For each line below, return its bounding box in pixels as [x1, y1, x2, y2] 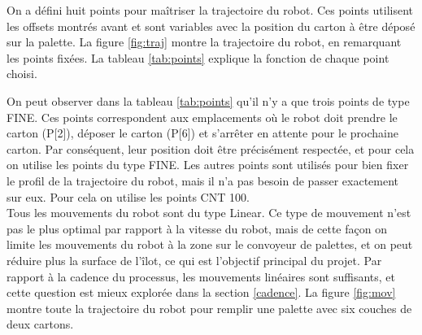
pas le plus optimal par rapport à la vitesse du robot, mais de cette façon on [7, 220, 387, 237]
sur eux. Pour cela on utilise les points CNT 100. [7, 188, 250, 205]
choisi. [7, 65, 37, 82]
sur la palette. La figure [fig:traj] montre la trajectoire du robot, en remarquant [7, 33, 402, 50]
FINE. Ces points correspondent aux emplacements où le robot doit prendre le [7, 108, 398, 125]
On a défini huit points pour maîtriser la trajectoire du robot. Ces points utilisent [7, 2, 414, 18]
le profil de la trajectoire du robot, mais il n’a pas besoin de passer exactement [7, 172, 399, 189]
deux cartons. [7, 315, 74, 333]
